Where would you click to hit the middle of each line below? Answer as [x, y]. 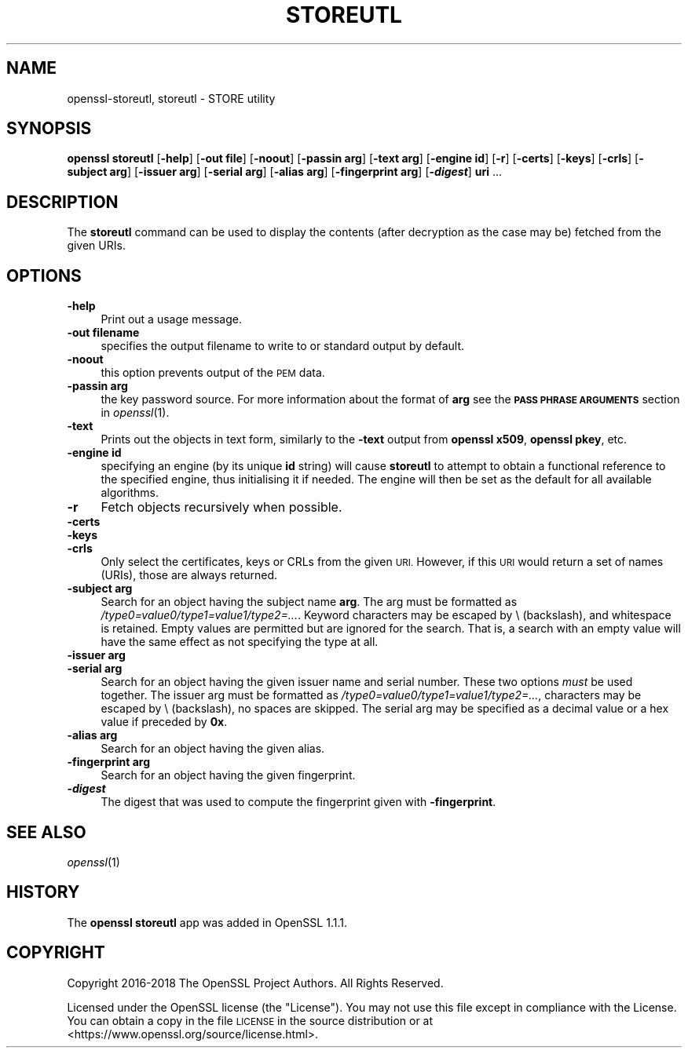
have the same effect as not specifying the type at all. [240, 642]
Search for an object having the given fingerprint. [228, 775]
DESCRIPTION [62, 202]
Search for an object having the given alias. [213, 749]
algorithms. [130, 493]
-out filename [103, 333]
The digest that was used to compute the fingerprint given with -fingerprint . [298, 802]
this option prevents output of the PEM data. [213, 373]
